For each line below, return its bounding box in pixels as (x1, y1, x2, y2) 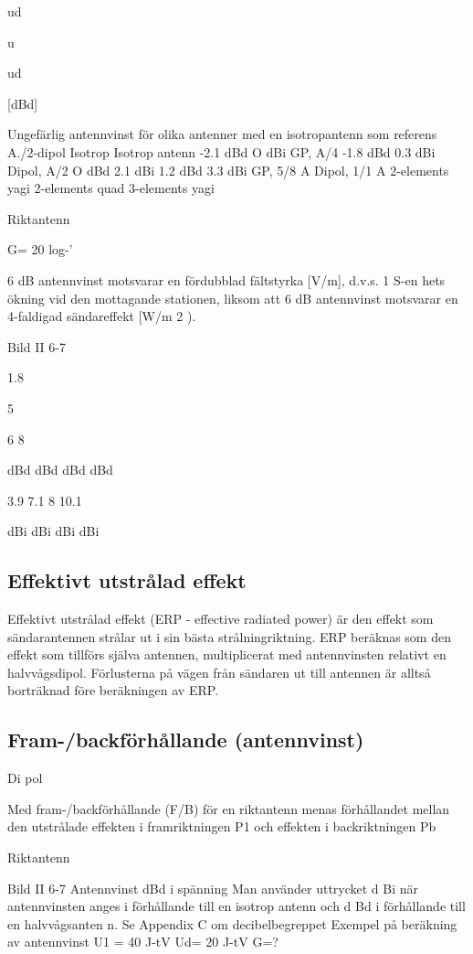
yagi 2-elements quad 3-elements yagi (7, 178, 215, 198)
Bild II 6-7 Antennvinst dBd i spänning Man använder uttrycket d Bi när (7, 878, 419, 897)
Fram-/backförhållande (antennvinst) (7, 725, 364, 754)
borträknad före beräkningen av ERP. (7, 681, 219, 700)
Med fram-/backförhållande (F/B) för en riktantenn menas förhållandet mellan (7, 799, 450, 818)
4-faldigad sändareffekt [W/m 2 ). (7, 306, 196, 326)
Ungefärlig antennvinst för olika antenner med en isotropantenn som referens (7, 124, 437, 144)
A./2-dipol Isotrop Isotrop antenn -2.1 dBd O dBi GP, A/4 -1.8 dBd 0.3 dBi (7, 142, 436, 161)
